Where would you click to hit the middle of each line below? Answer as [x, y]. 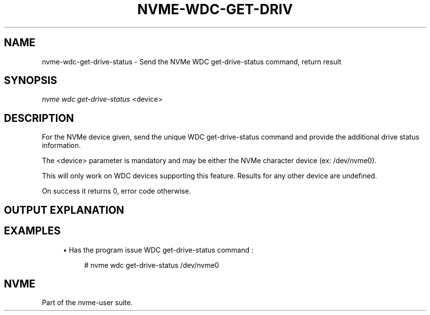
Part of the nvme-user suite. [87, 303]
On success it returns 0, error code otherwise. [116, 191]
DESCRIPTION [39, 118]
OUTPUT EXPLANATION [64, 210]
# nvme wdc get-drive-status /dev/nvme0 [152, 265]
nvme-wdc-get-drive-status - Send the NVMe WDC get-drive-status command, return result [192, 61]
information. [61, 145]
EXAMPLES [32, 231]
